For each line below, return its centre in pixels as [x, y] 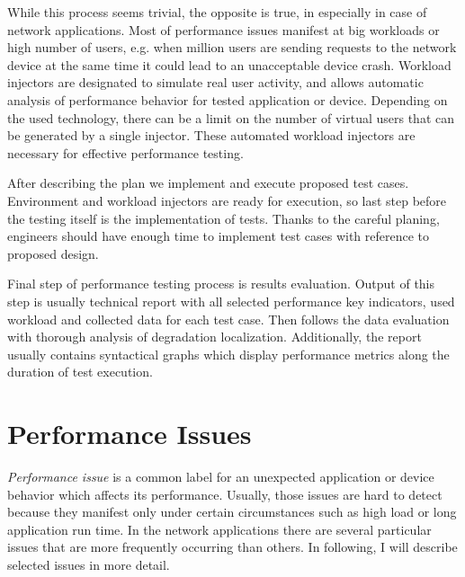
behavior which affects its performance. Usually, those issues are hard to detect [225, 494]
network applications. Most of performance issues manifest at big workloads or [224, 29]
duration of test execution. [80, 372]
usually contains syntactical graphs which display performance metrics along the [228, 354]
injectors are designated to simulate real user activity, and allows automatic [215, 82]
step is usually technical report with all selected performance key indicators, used [231, 301]
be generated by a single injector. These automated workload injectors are [211, 135]
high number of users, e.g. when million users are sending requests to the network [232, 47]
